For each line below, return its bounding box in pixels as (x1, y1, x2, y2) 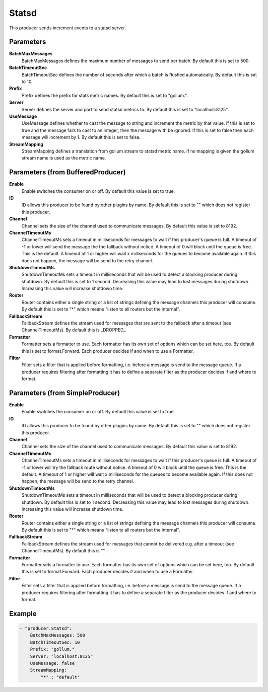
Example (9, 609, 37, 618)
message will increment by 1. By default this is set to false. (21, 134, 141, 140)
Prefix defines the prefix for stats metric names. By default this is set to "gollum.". (21, 92, 188, 98)
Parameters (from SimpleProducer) (9, 388, 120, 397)
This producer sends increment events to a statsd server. (9, 25, 126, 31)
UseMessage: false (30, 660, 75, 666)
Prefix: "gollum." (30, 646, 75, 652)
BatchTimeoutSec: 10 (30, 639, 80, 645)
